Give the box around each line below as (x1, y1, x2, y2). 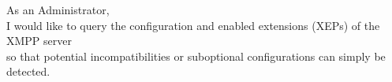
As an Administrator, (6, 2, 110, 17)
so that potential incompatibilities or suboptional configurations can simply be (6, 47, 386, 64)
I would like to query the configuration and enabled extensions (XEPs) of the (6, 17, 380, 33)
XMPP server (6, 32, 72, 49)
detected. (6, 63, 50, 80)
